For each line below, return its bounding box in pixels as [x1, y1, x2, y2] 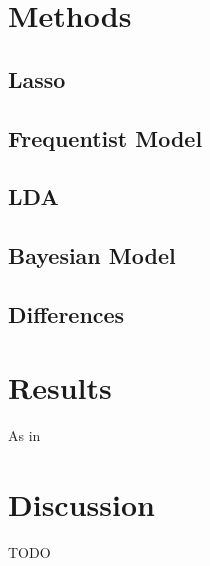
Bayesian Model [8, 240, 176, 271]
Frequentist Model [8, 122, 203, 153]
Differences [8, 298, 125, 329]
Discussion [8, 484, 155, 525]
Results [8, 367, 112, 408]
